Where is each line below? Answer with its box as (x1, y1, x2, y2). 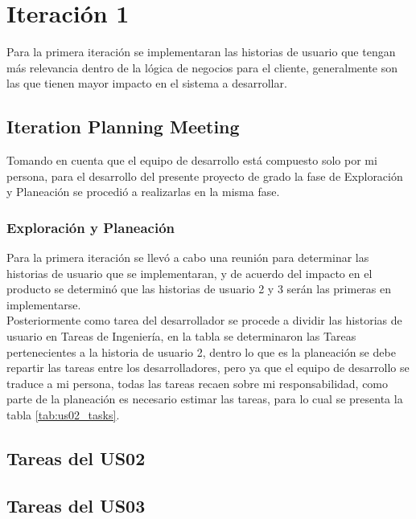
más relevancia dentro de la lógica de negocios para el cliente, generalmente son (6, 59, 398, 76)
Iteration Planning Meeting (6, 114, 240, 139)
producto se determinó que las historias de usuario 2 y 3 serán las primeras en (6, 280, 392, 297)
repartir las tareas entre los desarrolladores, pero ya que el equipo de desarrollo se (6, 359, 410, 376)
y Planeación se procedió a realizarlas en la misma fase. (6, 183, 280, 200)
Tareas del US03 (6, 492, 146, 517)
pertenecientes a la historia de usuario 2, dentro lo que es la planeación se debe (6, 343, 396, 360)
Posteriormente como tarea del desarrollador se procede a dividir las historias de (6, 312, 402, 329)
